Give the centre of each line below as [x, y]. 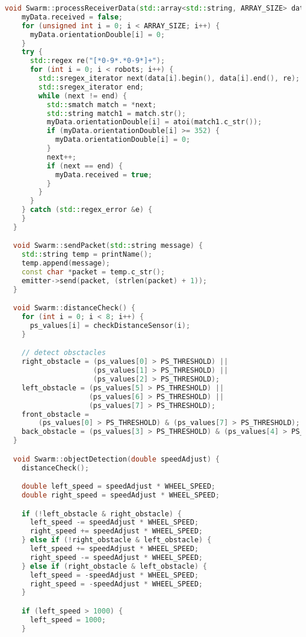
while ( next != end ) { [83, 96]
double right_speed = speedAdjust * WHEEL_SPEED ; [121, 495]
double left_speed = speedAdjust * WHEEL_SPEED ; [118, 487]
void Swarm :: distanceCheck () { [74, 308]
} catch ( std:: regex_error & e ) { [87, 210]
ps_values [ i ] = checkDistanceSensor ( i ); [110, 326]
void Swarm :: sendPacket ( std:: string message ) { [108, 246]
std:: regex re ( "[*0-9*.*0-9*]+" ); [97, 61]
